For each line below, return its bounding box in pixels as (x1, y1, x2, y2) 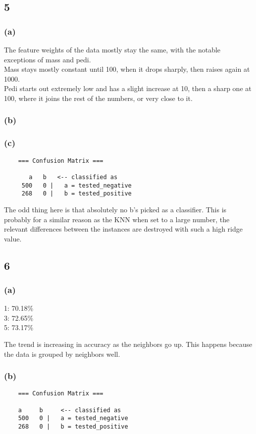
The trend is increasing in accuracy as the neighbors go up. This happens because (4, 339, 253, 349)
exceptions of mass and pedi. (4, 54, 91, 64)
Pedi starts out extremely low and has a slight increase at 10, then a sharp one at (4, 83, 252, 94)
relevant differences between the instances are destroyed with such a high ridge (4, 224, 243, 234)
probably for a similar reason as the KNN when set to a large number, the (4, 214, 230, 224)
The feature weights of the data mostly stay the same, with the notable (4, 45, 221, 54)
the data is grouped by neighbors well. (4, 348, 120, 359)
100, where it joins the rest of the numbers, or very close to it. (4, 93, 193, 103)
